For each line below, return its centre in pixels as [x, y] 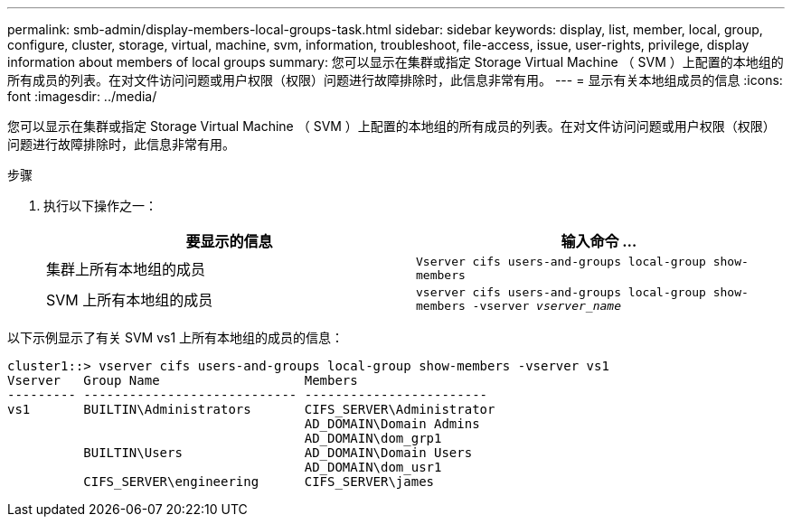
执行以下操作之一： [100, 206]
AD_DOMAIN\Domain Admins [392, 424]
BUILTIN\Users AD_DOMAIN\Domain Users [278, 453]
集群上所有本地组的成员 [126, 269]
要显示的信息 [229, 241]
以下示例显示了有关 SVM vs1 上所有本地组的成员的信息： [176, 337]
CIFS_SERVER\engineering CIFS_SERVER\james [259, 482]
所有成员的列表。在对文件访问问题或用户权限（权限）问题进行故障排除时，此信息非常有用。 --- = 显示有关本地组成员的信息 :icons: [395, 80]
